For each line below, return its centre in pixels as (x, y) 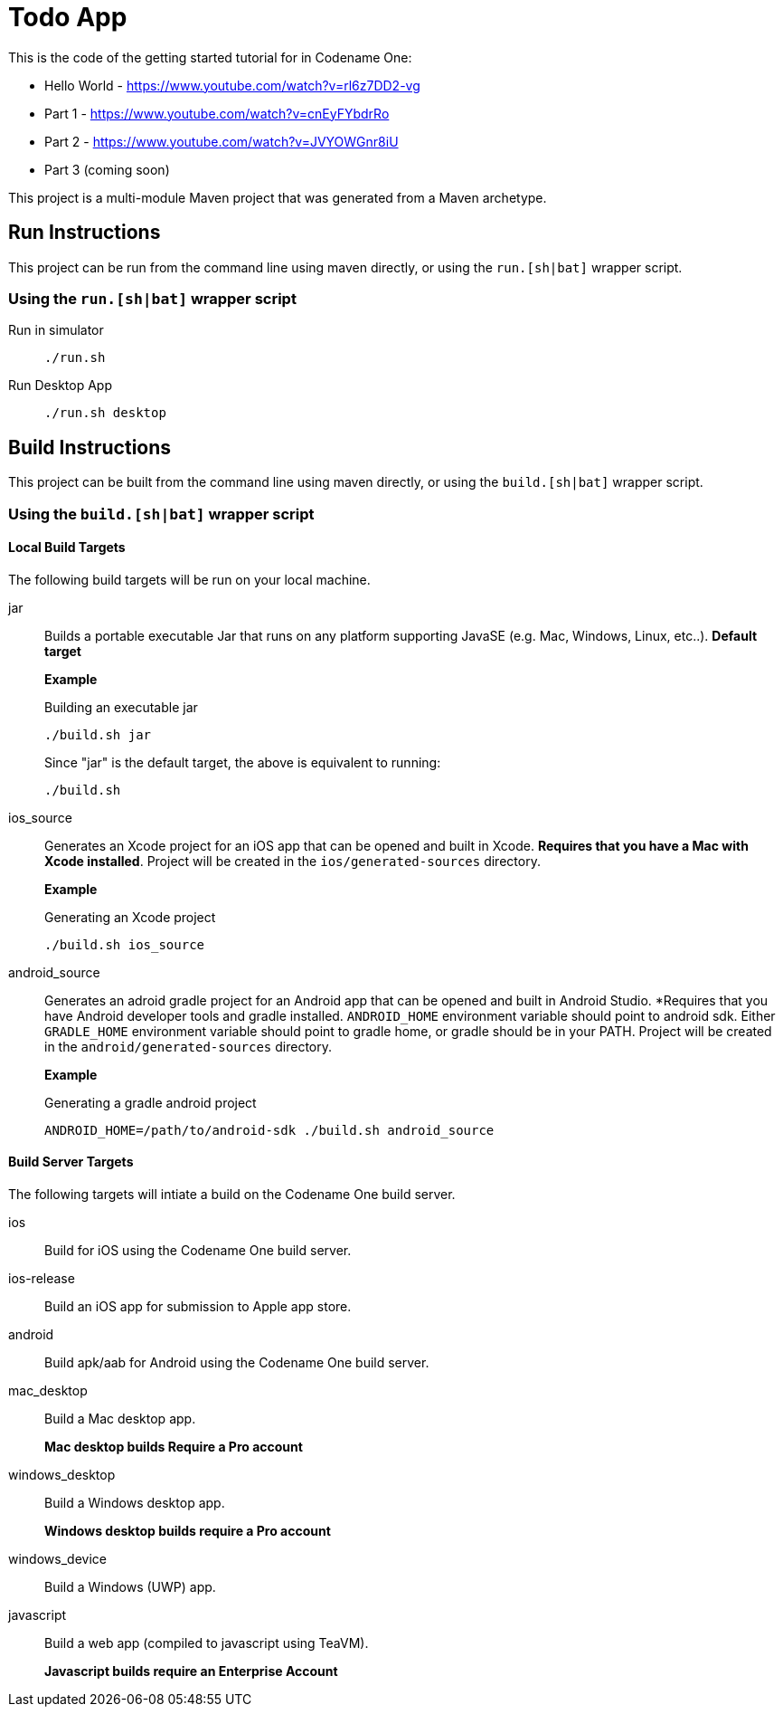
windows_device (57, 1559)
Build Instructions (90, 447)
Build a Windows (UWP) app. (130, 1587)
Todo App (68, 17)
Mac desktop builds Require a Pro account (174, 1447)
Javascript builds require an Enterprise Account (191, 1671)
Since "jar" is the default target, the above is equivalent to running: (243, 762)
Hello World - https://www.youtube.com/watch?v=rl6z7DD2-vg (232, 85)
